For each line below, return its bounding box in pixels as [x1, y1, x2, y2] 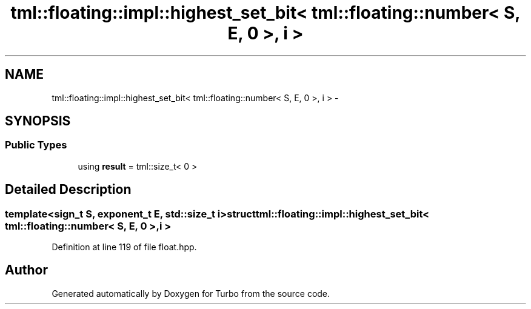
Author [5, 262, 48, 278]
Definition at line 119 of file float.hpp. [52, 242, 197, 253]
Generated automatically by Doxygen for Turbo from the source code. [52, 288, 330, 299]
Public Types [5, 139, 67, 151]
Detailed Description [5, 182, 132, 198]
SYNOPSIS [5, 113, 71, 129]
